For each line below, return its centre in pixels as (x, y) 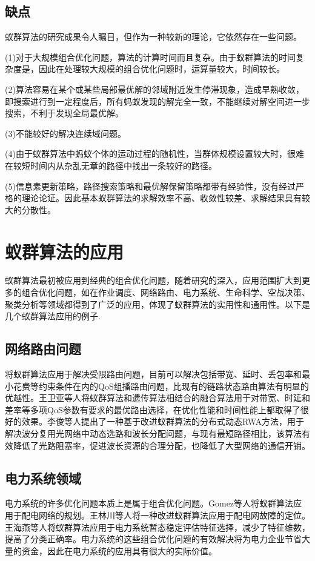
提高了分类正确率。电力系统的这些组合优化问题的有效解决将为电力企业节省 (153, 539)
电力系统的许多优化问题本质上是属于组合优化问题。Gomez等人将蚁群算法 (149, 503)
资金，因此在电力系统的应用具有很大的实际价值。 (119, 550)
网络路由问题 (43, 349)
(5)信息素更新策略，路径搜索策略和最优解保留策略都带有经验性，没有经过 (150, 186)
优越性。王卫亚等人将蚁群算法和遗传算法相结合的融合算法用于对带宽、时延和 (157, 398)
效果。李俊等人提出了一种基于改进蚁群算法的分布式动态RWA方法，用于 (163, 421)
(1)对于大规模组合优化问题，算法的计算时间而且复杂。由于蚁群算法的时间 (150, 57)
